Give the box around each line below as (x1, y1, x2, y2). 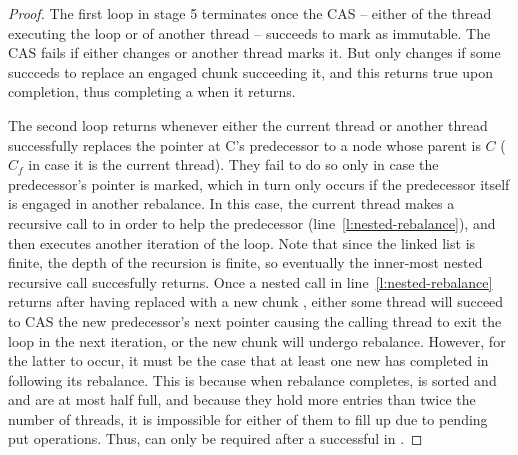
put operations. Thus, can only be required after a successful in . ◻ (8, 428, 423, 449)
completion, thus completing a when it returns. (8, 81, 296, 102)
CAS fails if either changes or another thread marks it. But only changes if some (8, 42, 501, 63)
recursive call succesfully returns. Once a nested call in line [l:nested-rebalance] (8, 271, 493, 292)
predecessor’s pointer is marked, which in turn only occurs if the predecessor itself (8, 173, 510, 194)
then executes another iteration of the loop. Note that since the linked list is (8, 232, 476, 253)
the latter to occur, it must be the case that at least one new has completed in (8, 350, 489, 371)
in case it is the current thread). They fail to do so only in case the (28, 154, 439, 175)
